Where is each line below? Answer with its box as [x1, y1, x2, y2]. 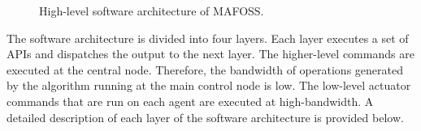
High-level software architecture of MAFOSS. [39, 2, 264, 19]
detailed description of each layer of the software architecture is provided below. [7, 108, 404, 125]
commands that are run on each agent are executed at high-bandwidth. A [7, 92, 374, 109]
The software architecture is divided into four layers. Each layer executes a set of [7, 29, 409, 46]
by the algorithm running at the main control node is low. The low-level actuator [7, 77, 411, 94]
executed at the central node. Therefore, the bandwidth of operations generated [7, 61, 403, 78]
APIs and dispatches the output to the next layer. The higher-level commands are [7, 45, 414, 62]
